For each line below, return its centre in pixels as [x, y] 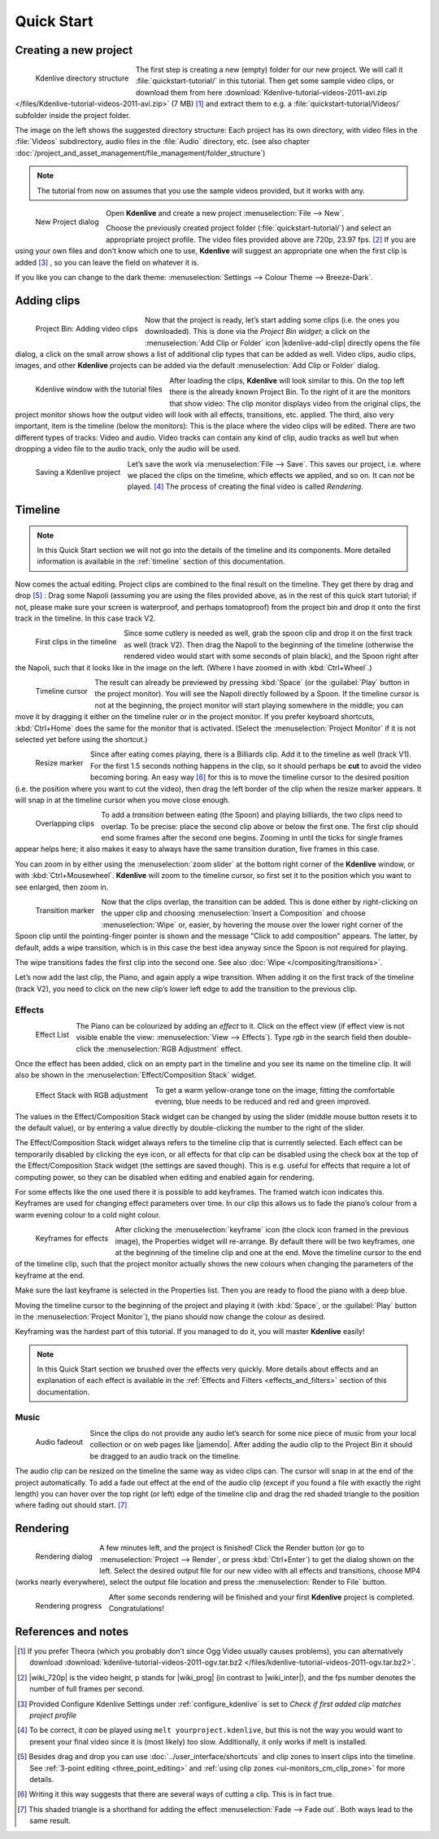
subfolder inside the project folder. [73, 115]
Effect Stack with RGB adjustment [92, 1095]
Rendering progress [69, 1605]
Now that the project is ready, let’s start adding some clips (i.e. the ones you [272, 320]
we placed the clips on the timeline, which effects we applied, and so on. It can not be [271, 475]
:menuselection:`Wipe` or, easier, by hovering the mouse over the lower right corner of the [252, 924]
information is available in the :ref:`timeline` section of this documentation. [161, 561]
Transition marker [65, 910]
